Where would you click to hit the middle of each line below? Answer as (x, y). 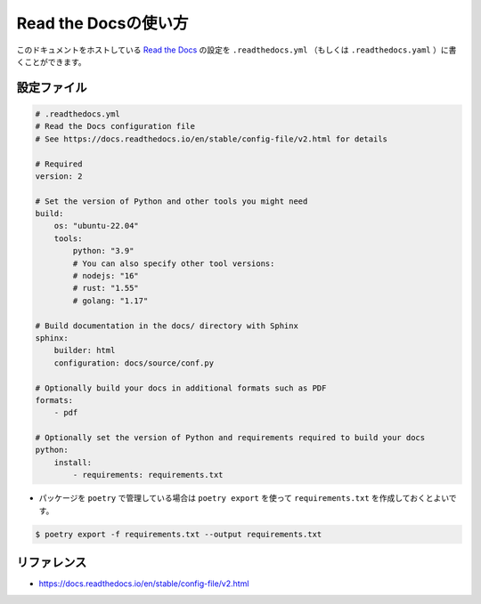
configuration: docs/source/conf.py (134, 363)
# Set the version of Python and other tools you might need (171, 201)
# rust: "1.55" (106, 288)
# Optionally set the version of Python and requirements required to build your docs (230, 438)
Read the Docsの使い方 (102, 23)
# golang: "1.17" (110, 301)
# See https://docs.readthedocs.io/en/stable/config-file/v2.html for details (211, 139)
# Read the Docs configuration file (115, 126)
